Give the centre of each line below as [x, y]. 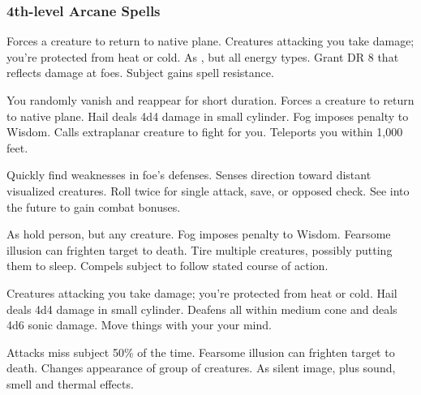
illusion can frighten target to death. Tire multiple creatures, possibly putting [200, 249]
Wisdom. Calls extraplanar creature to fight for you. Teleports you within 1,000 [205, 132]
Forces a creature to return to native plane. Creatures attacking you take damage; [210, 41]
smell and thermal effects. [70, 383]
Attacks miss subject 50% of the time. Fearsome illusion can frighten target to [201, 352]
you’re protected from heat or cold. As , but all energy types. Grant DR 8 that [203, 56]
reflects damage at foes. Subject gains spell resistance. [140, 73]
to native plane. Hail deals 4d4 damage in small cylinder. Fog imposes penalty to [208, 116]
